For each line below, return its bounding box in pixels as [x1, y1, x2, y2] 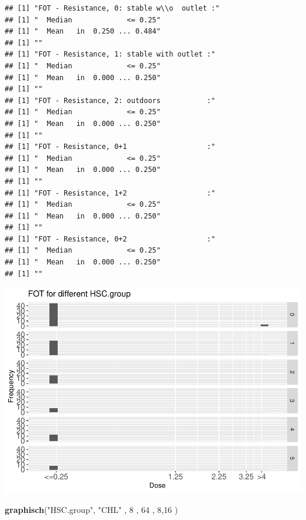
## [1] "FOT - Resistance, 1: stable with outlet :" [5, 50, 215, 59]
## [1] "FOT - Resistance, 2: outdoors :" [5, 96, 215, 105]
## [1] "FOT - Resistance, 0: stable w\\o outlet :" [5, 4, 220, 12]
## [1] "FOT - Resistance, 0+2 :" [5, 234, 215, 243]
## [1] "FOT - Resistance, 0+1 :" [5, 143, 215, 151]
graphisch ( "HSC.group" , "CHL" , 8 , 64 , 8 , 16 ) [5, 503, 178, 515]
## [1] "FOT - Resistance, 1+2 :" [5, 188, 215, 197]
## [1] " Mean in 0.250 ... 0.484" [5, 27, 161, 36]
